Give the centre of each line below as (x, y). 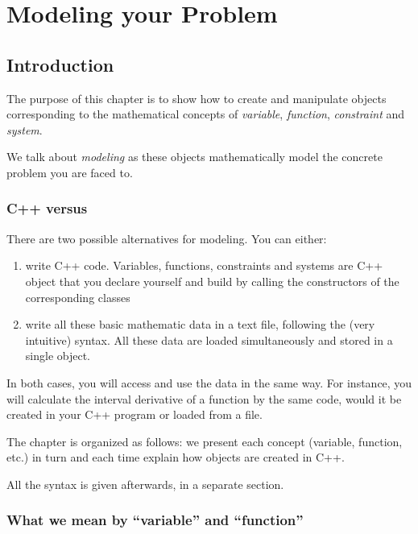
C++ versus (47, 208)
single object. (58, 356)
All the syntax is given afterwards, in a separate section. (145, 484)
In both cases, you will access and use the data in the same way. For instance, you (209, 382)
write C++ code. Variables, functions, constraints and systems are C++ (204, 265)
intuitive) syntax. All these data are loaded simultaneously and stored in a (209, 339)
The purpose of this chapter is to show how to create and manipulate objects (197, 98)
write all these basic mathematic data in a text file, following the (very (200, 324)
